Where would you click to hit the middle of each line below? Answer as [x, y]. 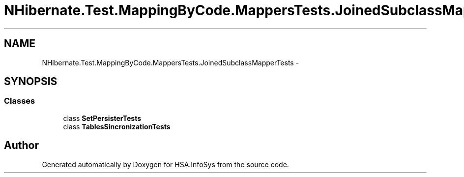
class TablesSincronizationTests [117, 126]
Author [21, 146]
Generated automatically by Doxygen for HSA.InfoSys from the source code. [165, 164]
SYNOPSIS [31, 82]
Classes [20, 101]
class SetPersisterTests [102, 118]
